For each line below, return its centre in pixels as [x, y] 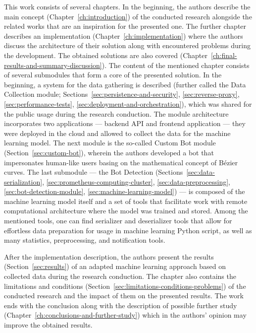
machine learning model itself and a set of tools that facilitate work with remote [126, 201]
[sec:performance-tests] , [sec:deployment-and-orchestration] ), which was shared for [128, 103]
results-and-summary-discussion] [53, 65]
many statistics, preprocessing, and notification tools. [85, 240]
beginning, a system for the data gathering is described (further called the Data [125, 84]
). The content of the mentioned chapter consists [176, 65]
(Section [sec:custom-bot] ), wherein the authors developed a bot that [109, 152]
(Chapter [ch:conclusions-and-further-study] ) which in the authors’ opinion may [125, 315]
